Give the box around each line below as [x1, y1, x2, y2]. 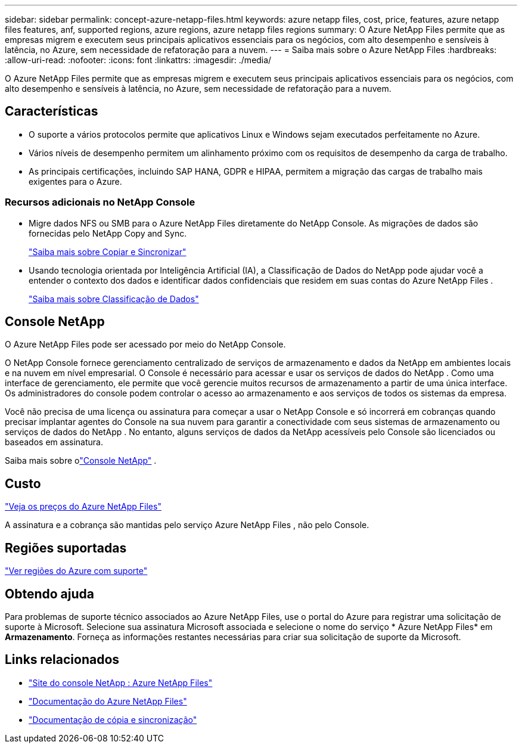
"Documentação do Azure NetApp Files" [29, 696, 187, 706]
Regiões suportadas [5, 540, 127, 555]
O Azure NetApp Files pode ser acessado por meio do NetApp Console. [5, 339, 286, 350]
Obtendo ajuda [5, 586, 94, 601]
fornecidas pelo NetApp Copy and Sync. [29, 228, 187, 238]
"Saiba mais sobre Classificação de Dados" [29, 293, 199, 304]
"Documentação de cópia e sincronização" [29, 714, 197, 725]
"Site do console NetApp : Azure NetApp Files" [29, 677, 213, 688]
